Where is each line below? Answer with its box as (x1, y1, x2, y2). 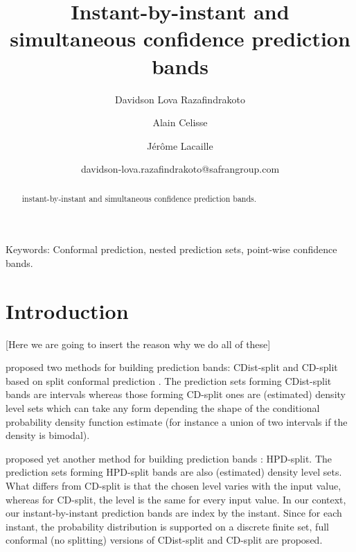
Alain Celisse (152, 115, 208, 130)
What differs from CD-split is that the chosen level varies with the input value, (6, 478, 341, 492)
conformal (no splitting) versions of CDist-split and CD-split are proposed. (6, 533, 323, 547)
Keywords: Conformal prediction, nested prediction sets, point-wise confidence (6, 242, 337, 257)
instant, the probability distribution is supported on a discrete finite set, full (6, 519, 329, 533)
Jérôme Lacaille (147, 138, 213, 153)
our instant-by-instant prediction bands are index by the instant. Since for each (6, 506, 342, 520)
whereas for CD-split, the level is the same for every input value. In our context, (6, 492, 346, 506)
